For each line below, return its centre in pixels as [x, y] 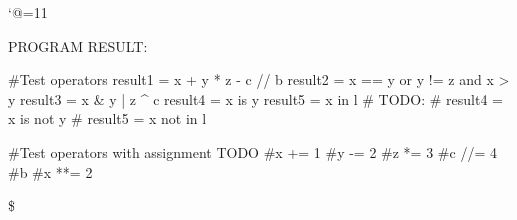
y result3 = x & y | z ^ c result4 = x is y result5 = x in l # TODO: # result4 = [255, 98]
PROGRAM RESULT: [78, 45]
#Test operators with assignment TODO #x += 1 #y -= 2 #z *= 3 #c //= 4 [252, 151]
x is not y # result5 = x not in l [107, 118]
